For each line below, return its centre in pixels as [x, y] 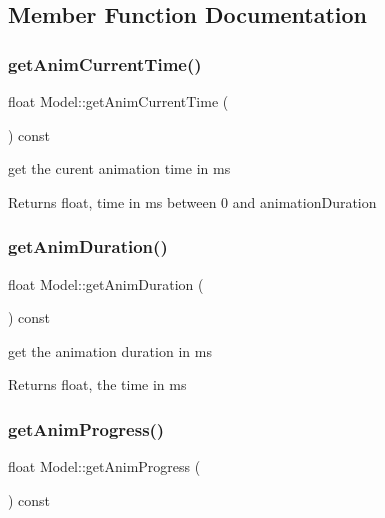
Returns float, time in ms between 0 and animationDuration [192, 201]
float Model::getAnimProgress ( [104, 466]
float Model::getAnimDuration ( [106, 283]
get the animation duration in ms [110, 350]
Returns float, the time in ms [97, 384]
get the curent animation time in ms [119, 168]
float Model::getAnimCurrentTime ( [118, 101]
